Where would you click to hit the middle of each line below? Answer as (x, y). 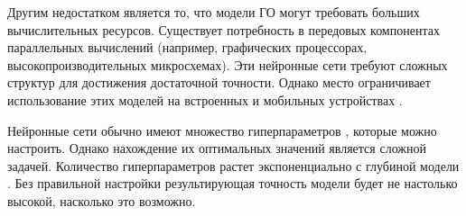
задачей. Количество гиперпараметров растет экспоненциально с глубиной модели (233, 165)
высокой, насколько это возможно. (102, 200)
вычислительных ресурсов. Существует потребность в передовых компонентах (224, 29)
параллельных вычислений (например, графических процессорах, (187, 47)
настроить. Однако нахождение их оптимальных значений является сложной (217, 148)
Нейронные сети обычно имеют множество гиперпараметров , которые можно (222, 130)
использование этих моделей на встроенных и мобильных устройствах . (205, 99)
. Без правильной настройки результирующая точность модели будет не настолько (233, 183)
